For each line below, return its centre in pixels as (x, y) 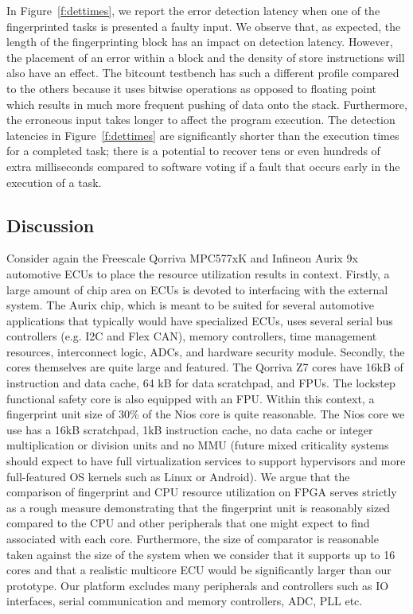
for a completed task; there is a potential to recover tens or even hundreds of (193, 151)
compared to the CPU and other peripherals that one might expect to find (188, 523)
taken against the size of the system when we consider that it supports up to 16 (201, 554)
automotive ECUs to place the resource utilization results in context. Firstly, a (198, 273)
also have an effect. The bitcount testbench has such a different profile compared (203, 73)
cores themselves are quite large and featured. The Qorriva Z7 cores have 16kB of (205, 367)
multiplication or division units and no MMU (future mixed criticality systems (198, 445)
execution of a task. (54, 182)
